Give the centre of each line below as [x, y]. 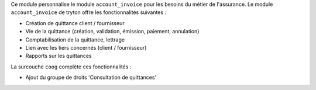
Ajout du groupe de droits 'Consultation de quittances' [91, 77]
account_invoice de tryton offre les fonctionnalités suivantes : [89, 12]
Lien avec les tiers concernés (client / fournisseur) [86, 47]
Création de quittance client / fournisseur [75, 23]
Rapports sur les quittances [59, 56]
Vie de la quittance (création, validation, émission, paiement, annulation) [112, 32]
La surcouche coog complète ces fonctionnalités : [71, 67]
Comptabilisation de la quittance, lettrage [75, 39]
